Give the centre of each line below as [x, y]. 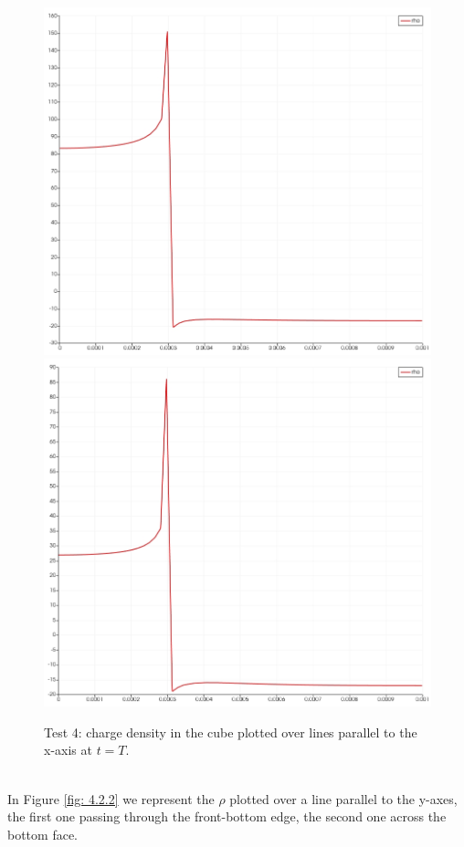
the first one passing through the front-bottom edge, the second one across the [227, 816]
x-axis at [68, 750]
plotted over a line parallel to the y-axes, [343, 798]
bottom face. [42, 834]
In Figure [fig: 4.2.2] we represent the [111, 798]
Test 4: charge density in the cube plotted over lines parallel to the [231, 732]
